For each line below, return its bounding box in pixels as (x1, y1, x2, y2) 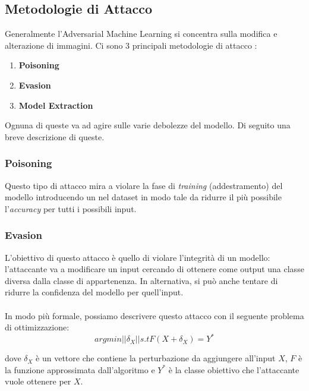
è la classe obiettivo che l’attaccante (168, 363, 299, 376)
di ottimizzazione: (5, 321, 70, 333)
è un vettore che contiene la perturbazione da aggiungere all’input (36, 352, 276, 364)
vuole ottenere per (5, 375, 71, 387)
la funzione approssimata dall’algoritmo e (5, 363, 155, 376)
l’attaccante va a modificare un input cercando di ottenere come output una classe (5, 263, 304, 275)
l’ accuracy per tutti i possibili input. (5, 202, 137, 215)
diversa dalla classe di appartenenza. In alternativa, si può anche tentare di (5, 274, 278, 286)
